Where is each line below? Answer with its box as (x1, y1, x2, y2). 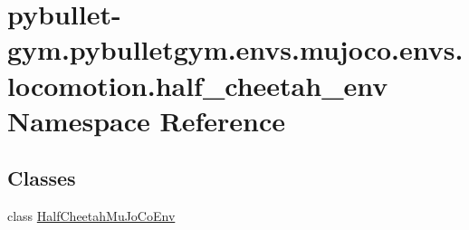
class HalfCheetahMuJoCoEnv (7, 206, 176, 225)
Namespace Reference (7, 101, 285, 139)
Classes (7, 164, 76, 192)
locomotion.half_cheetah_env (7, 66, 388, 103)
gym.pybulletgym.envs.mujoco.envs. (7, 31, 464, 68)
